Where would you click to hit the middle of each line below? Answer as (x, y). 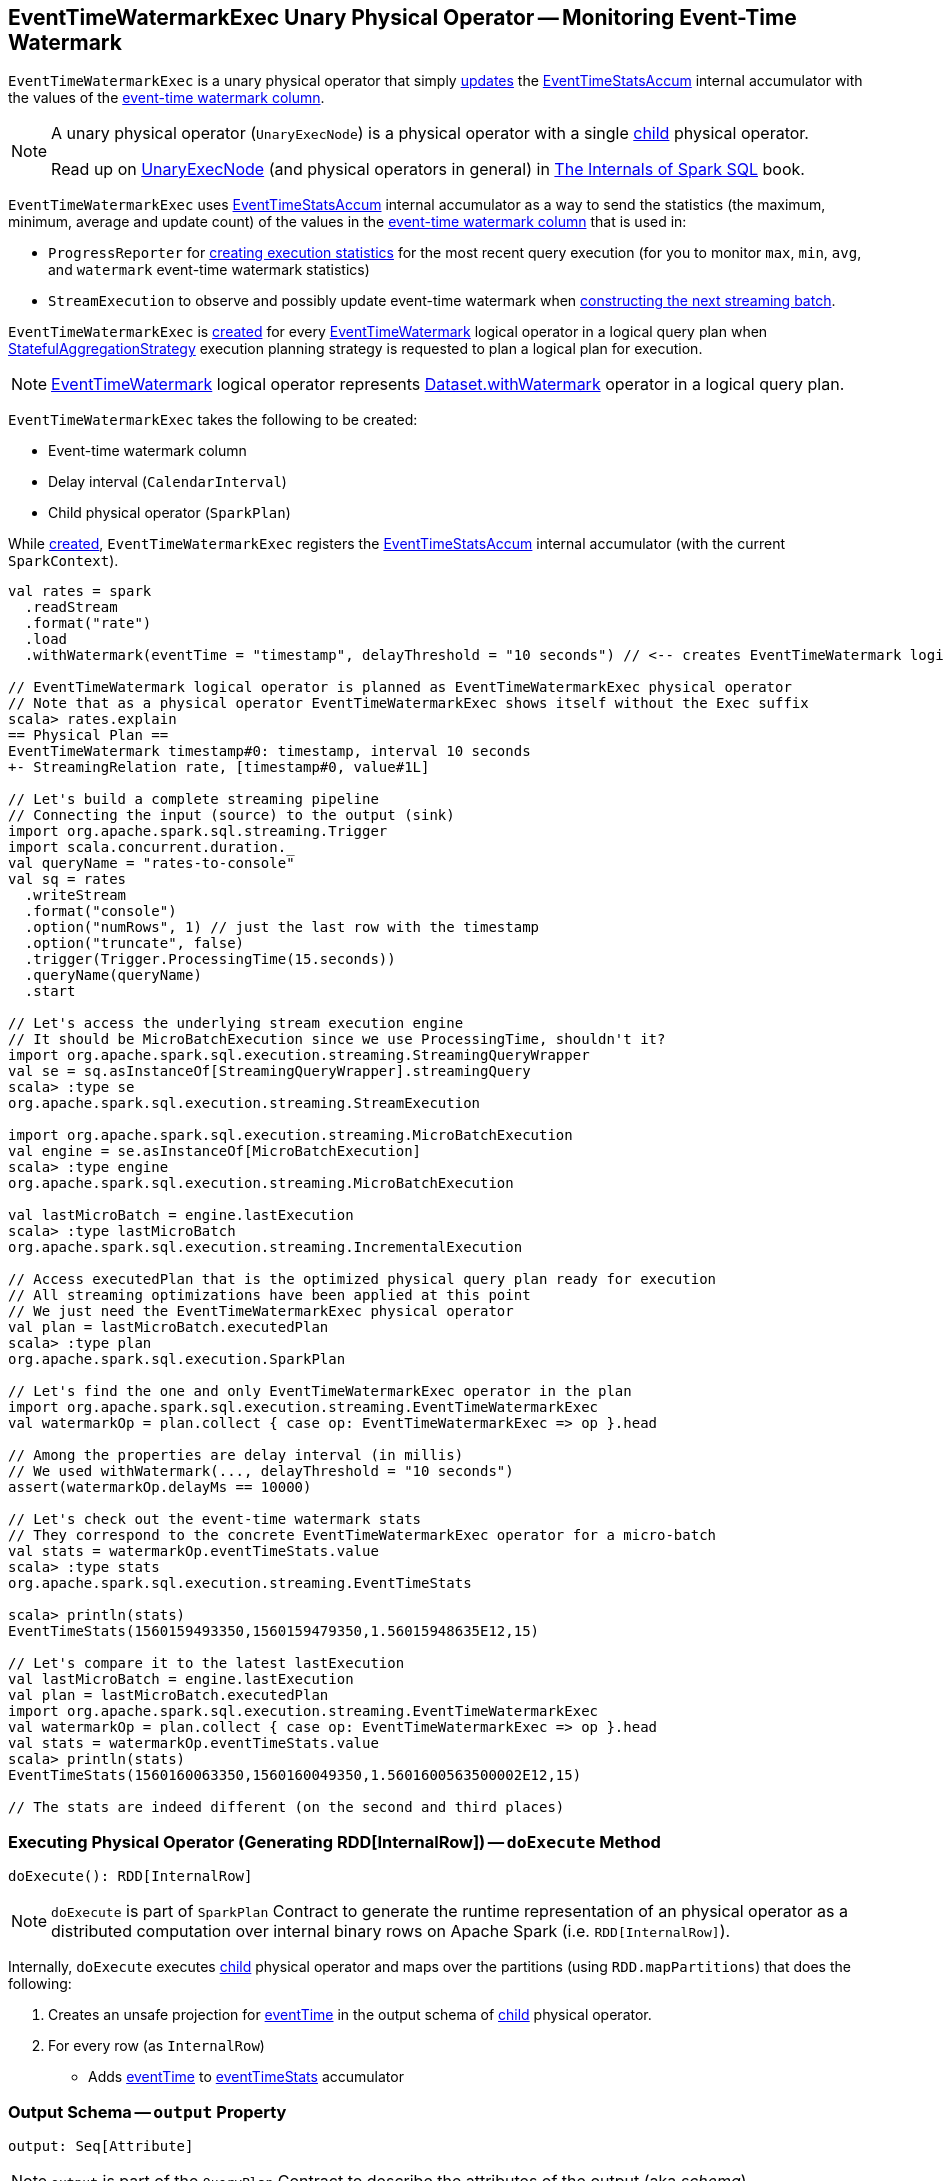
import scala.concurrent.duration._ (151, 847)
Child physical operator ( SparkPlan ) (169, 513)
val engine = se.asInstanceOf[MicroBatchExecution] (215, 1151)
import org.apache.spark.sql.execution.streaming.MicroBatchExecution (290, 1135)
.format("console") (100, 911)
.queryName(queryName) (113, 975)
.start (50, 991)
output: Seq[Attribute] (101, 2145)
